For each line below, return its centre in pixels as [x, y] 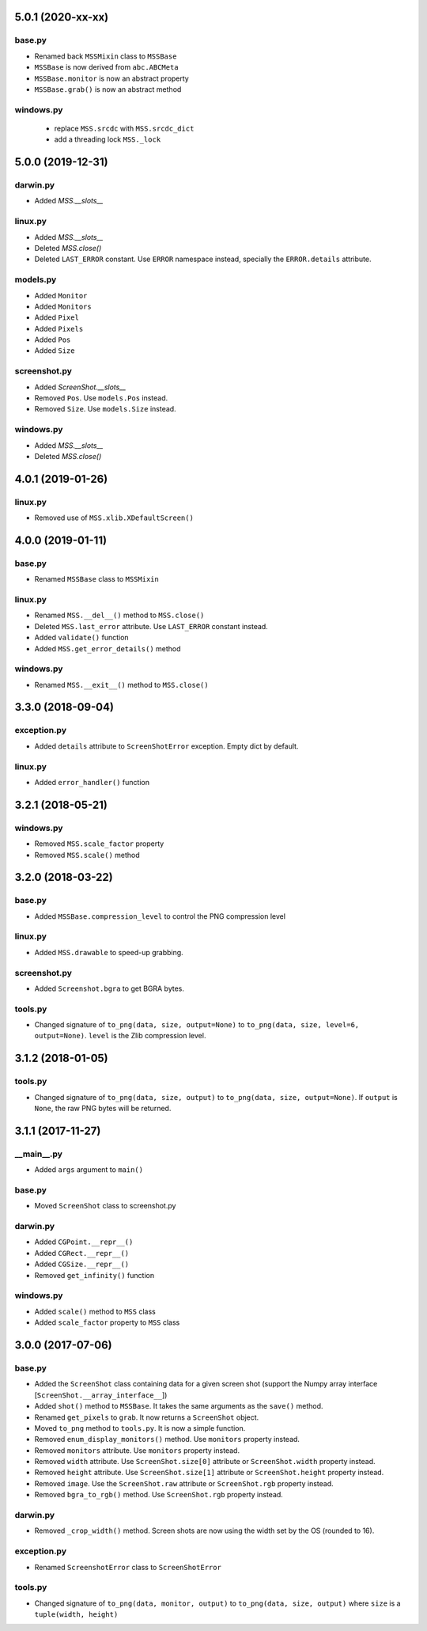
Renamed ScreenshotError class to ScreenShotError [128, 1567]
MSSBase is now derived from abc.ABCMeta [106, 67]
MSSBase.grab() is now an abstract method [108, 89]
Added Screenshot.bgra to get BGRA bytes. [110, 988]
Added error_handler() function [92, 782]
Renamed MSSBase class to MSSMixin [97, 579]
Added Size [55, 351]
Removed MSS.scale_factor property [99, 844]
